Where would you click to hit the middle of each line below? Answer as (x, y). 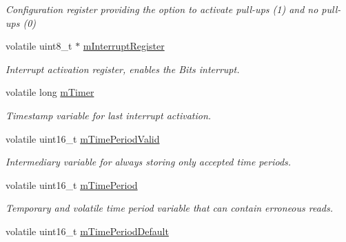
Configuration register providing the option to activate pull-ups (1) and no (162, 9)
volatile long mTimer (50, 92)
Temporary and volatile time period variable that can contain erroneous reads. (170, 208)
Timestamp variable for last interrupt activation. (109, 115)
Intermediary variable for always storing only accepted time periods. (149, 162)
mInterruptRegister (124, 46)
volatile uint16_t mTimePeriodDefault (87, 231)
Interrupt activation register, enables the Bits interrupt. (123, 69)
